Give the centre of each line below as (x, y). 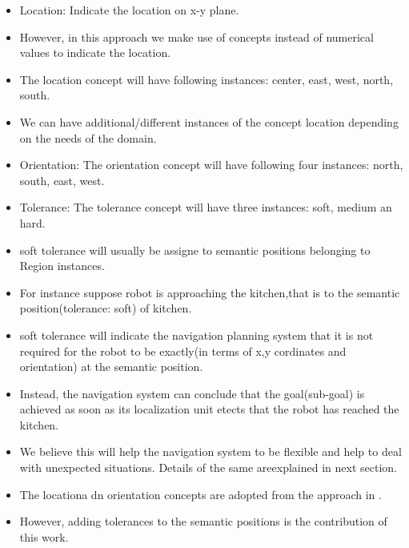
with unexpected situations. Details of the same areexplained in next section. (208, 467)
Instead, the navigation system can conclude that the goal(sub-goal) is (192, 393)
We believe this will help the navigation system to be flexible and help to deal (211, 451)
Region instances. (62, 266)
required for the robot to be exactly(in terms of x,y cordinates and (183, 351)
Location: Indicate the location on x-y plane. (129, 10)
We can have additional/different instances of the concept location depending (209, 121)
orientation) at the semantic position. (111, 367)
